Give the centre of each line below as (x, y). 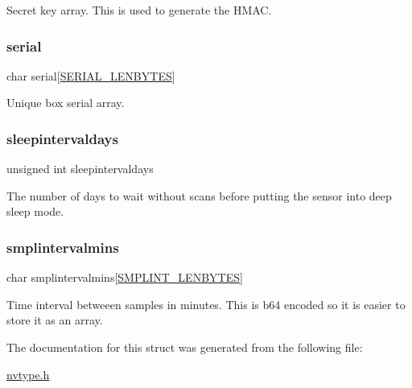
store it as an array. (55, 320)
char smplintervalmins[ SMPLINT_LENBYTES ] (125, 277)
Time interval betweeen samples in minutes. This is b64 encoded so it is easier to (206, 304)
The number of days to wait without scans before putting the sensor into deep (199, 195)
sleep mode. (35, 211)
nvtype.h (28, 374)
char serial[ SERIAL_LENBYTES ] (91, 75)
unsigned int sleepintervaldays (80, 169)
